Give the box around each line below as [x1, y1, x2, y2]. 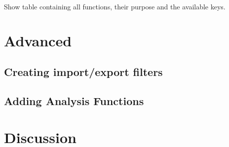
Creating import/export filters [4, 64, 163, 79]
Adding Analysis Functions [4, 93, 144, 109]
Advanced [4, 30, 72, 50]
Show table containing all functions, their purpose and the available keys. [4, 1, 226, 11]
